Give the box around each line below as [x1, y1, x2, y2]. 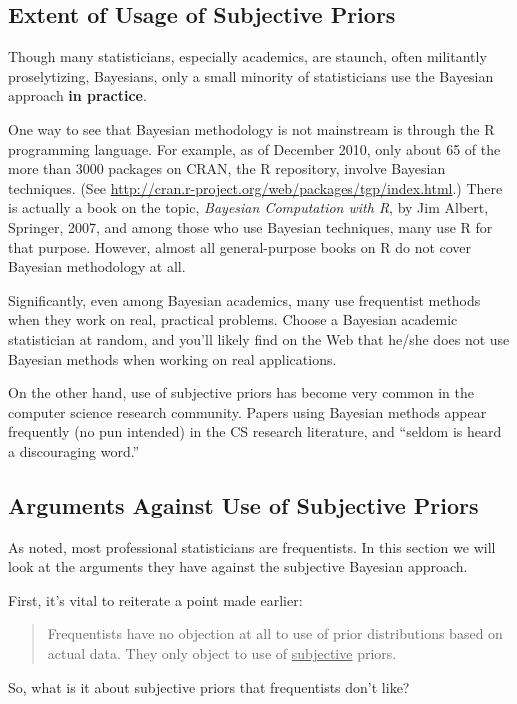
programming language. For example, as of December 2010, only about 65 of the [8, 138, 501, 159]
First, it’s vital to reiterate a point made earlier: [8, 589, 303, 610]
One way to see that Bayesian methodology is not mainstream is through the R [8, 118, 495, 139]
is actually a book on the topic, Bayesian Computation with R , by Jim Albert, [8, 197, 489, 218]
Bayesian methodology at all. [8, 256, 186, 277]
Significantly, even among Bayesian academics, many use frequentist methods [8, 289, 481, 310]
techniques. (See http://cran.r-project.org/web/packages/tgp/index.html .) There [8, 177, 503, 198]
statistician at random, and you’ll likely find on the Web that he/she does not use [8, 328, 510, 349]
